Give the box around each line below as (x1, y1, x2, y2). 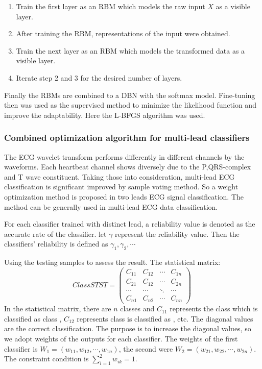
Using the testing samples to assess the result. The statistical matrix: (4, 257, 221, 267)
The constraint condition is (4, 353, 89, 364)
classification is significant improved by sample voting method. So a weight (4, 181, 239, 192)
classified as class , (4, 313, 62, 324)
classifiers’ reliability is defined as (4, 238, 108, 249)
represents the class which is (170, 303, 258, 314)
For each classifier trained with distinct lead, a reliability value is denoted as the (4, 218, 255, 229)
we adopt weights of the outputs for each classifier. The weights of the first (4, 333, 238, 344)
